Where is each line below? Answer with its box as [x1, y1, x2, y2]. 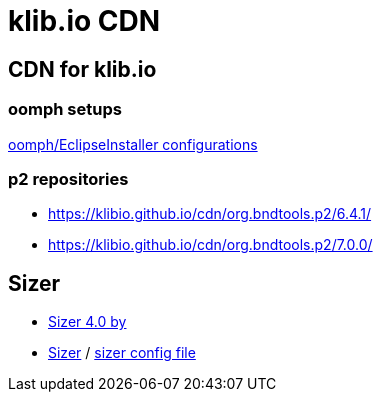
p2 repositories [8, 168, 129, 189]
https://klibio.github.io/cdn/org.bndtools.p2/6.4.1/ [48, 205, 372, 223]
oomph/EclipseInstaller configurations [8, 135, 258, 153]
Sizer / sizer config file [48, 344, 196, 362]
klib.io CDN [8, 4, 161, 38]
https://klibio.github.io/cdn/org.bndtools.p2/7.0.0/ [48, 236, 373, 254]
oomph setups [8, 99, 122, 120]
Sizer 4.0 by [48, 313, 127, 331]
